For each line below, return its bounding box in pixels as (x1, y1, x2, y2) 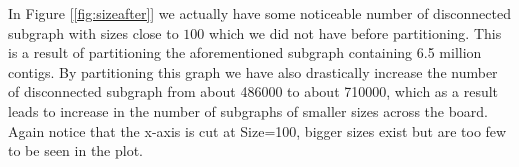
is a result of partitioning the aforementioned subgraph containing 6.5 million (8, 42, 482, 63)
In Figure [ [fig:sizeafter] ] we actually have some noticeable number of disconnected (8, 3, 511, 23)
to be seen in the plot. (8, 140, 144, 161)
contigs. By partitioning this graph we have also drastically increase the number (8, 61, 498, 82)
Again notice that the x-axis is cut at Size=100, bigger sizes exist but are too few (8, 120, 507, 141)
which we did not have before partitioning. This (208, 22, 502, 43)
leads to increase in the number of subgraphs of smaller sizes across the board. (8, 100, 489, 121)
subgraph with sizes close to (8, 22, 179, 43)
